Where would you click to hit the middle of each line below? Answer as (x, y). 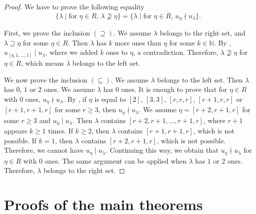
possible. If (20, 140)
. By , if (75, 99)
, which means (42, 63)
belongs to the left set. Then (200, 79)
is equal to (110, 99)
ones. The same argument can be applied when (116, 160)
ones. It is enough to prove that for (174, 89)
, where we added (72, 52)
